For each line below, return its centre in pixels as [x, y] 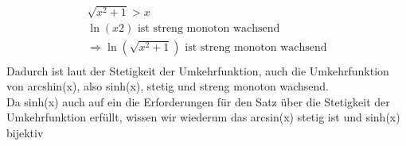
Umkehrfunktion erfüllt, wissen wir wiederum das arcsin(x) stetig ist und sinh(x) [203, 117]
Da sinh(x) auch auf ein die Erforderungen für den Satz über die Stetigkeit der [198, 101]
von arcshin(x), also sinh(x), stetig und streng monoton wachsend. [168, 86]
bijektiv [25, 133]
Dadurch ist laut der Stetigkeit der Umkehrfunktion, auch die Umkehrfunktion [198, 70]
